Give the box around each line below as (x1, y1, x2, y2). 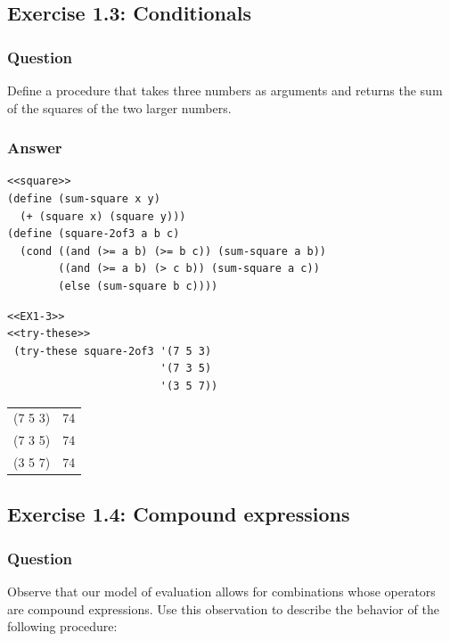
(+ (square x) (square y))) (20, 210, 186, 223)
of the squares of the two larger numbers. (7, 98, 232, 117)
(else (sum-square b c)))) (58, 279, 218, 292)
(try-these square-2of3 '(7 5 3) (13, 344, 212, 357)
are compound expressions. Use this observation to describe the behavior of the (7, 599, 439, 618)
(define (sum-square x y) (7, 193, 160, 205)
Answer (7, 136, 62, 159)
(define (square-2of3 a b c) (7, 227, 180, 241)
